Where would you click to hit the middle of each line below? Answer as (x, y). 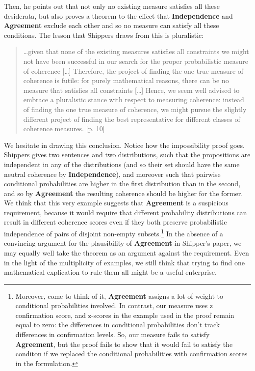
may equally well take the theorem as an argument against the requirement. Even (127, 252)
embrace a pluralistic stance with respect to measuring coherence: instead (134, 100)
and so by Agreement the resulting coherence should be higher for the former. (124, 193)
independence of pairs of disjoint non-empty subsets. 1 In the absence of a (114, 233)
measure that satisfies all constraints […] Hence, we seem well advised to (131, 90)
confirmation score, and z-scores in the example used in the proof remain (125, 315)
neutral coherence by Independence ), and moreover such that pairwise (112, 174)
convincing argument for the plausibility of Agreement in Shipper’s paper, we (123, 243)
